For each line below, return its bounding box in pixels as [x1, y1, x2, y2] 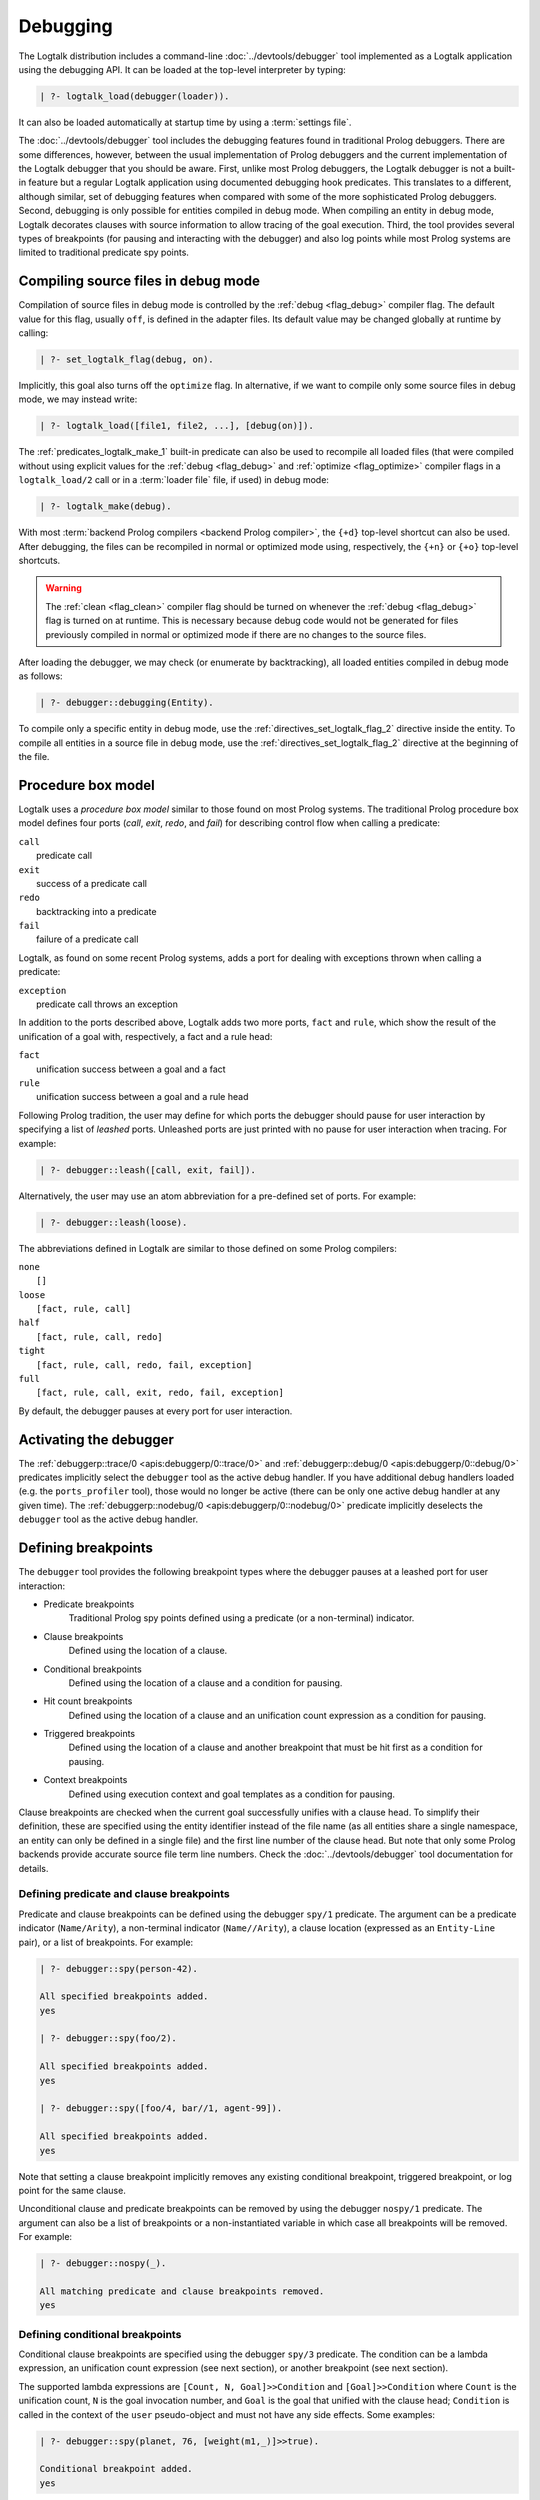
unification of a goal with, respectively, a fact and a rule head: [18, 1030, 273, 1042]
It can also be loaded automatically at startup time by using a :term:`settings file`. [18, 116, 352, 128]
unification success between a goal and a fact [36, 1063, 226, 1075]
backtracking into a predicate [36, 905, 157, 917]
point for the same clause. [18, 2184, 127, 2196]
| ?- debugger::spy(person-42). [39, 1963, 199, 1974]
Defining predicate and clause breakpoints [18, 1887, 230, 1901]
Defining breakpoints [18, 1540, 154, 1557]
